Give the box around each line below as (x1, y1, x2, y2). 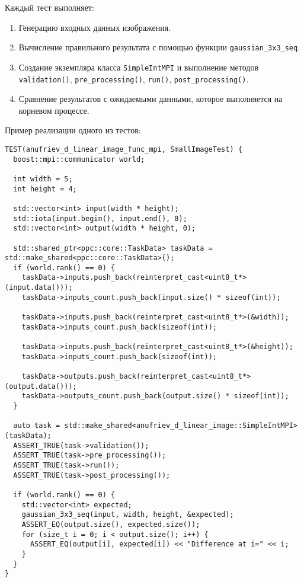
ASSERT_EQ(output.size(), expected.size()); (21, 520, 200, 529)
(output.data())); (5, 382, 77, 391)
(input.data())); (5, 283, 73, 292)
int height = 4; (13, 184, 77, 193)
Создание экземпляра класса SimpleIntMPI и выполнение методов (18, 60, 259, 73)
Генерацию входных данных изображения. (18, 21, 171, 33)
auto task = (13, 421, 60, 430)
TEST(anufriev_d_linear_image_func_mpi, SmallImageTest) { (5, 145, 242, 154)
